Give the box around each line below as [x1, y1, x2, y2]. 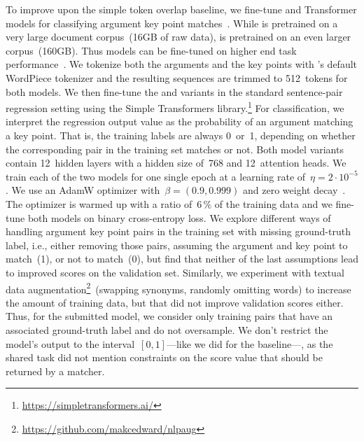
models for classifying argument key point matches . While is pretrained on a [6, 15, 338, 30]
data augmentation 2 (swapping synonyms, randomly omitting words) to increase [6, 279, 351, 296]
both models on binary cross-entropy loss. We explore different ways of [27, 210, 331, 225]
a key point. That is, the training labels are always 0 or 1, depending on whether [6, 128, 356, 142]
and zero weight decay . [243, 183, 346, 197]
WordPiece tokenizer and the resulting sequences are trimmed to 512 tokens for [6, 70, 348, 85]
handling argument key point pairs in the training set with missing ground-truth [6, 224, 351, 239]
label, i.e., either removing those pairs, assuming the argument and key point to [6, 237, 348, 252]
